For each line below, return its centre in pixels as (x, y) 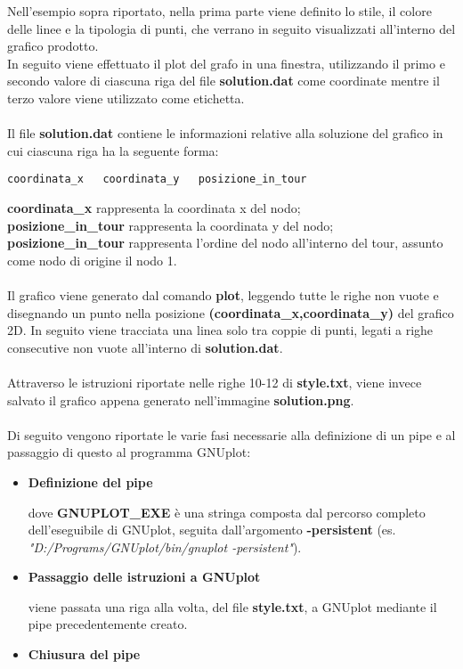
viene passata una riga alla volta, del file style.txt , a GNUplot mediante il (232, 606)
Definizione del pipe (90, 481)
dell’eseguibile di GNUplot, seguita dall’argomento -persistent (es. (212, 530)
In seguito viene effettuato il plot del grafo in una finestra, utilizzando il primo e (226, 63)
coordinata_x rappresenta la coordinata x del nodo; (154, 208)
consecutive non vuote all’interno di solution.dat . (145, 347)
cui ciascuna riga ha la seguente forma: (113, 150)
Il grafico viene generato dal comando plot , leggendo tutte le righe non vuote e (223, 294)
